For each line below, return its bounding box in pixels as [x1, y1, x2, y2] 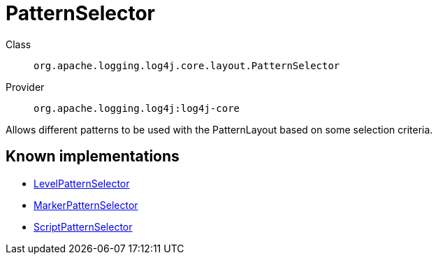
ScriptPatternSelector [34, 220, 133, 233]
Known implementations [6, 147, 180, 166]
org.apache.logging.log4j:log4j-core [34, 102, 240, 114]
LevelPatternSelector [34, 177, 130, 189]
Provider [6, 80, 45, 93]
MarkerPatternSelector [34, 198, 138, 211]
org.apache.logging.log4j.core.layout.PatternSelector [34, 59, 340, 71]
